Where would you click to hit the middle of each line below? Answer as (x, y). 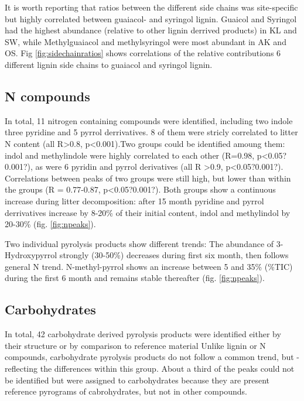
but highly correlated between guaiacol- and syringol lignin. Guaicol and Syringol (151, 18)
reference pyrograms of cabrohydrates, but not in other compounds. (126, 391)
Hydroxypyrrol (31, 255)
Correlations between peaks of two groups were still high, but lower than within (148, 178)
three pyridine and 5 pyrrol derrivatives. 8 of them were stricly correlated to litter (151, 132)
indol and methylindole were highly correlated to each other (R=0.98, (130, 155)
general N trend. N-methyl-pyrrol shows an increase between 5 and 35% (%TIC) (149, 266)
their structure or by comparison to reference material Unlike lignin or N (135, 345)
